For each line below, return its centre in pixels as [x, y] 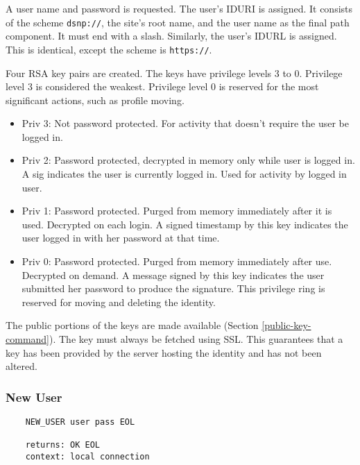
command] [27, 339]
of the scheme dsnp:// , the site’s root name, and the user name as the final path [178, 22]
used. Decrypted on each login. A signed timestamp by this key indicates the [185, 224]
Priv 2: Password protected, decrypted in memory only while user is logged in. [188, 160]
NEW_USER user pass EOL [80, 422]
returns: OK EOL [63, 445]
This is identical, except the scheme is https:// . [109, 49]
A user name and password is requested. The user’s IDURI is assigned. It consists [179, 8]
